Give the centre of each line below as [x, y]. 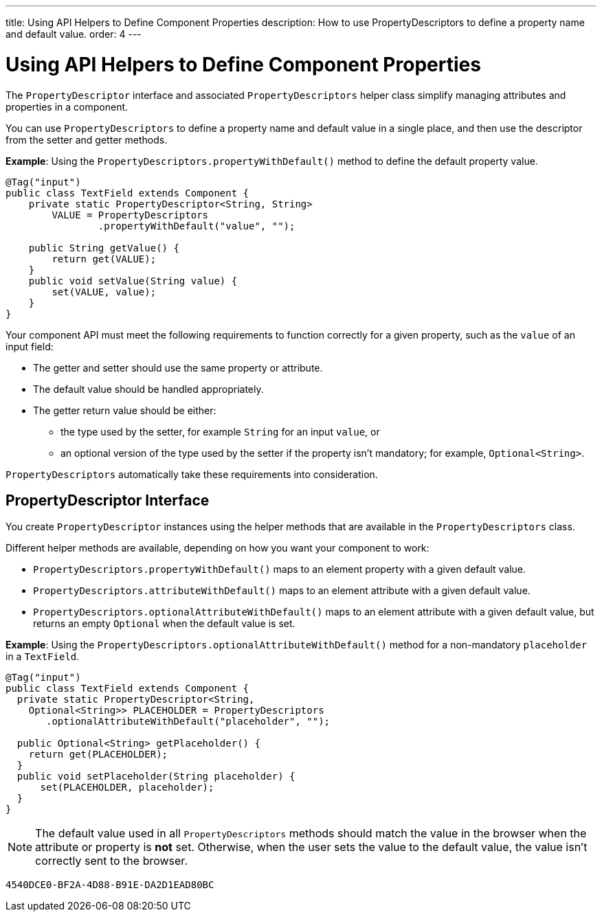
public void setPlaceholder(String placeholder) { [156, 777]
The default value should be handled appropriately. [148, 389]
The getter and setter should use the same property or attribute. [178, 367]
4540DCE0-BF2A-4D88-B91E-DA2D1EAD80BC [110, 885]
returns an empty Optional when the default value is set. [164, 624]
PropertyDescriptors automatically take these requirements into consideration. [192, 474]
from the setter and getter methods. [87, 139]
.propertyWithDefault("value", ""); [197, 226]
